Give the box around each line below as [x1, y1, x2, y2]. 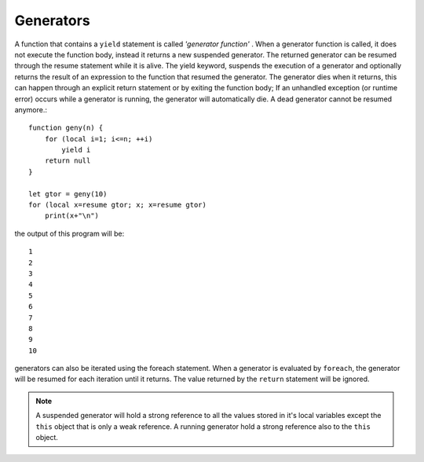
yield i [61, 145, 91, 155]
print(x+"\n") [44, 211, 100, 220]
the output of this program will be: [14, 229, 125, 238]
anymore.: [14, 104, 47, 114]
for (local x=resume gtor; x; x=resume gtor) [28, 200, 207, 210]
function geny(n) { [28, 123, 104, 133]
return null [44, 156, 91, 165]
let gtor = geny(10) [28, 189, 108, 198]
